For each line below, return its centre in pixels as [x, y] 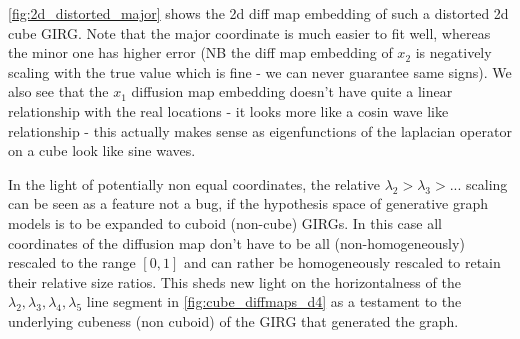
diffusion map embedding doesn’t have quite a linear [292, 91]
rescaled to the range [72, 262]
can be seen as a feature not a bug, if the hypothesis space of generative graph [248, 203]
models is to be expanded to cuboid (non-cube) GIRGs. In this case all [225, 222]
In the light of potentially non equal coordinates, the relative [194, 183]
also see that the [58, 91]
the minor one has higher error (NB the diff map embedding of [200, 52]
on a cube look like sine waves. [102, 150]
